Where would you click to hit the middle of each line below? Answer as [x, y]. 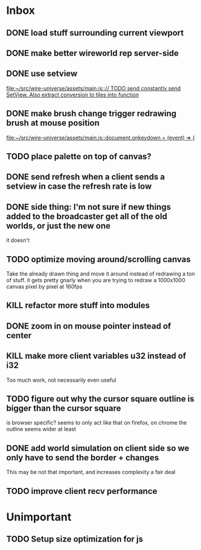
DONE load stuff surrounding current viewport [95, 33]
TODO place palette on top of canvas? [79, 156]
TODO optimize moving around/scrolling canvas [99, 259]
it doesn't [18, 240]
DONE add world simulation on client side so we [98, 448]
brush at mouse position [53, 123]
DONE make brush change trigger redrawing [91, 114]
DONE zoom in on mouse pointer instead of [89, 326]
